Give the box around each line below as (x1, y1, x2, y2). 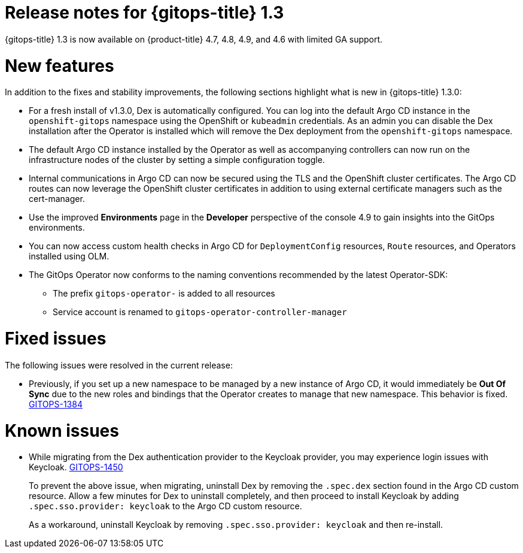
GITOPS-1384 (29, 398, 83, 409)
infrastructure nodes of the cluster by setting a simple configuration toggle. (29, 155, 325, 165)
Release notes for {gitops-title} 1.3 (5, 2, 284, 23)
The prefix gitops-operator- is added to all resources (53, 288, 275, 299)
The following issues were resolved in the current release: (5, 359, 233, 370)
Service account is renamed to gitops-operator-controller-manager (53, 307, 347, 318)
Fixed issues (5, 328, 107, 349)
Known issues (5, 420, 119, 441)
